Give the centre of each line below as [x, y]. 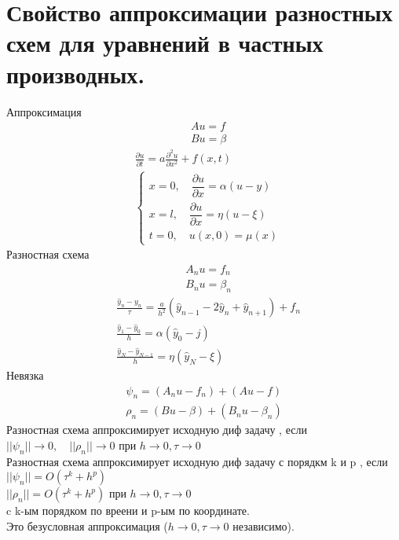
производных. [76, 73]
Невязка [25, 375]
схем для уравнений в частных [165, 43]
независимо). [264, 526]
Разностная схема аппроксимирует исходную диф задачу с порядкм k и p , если [197, 461]
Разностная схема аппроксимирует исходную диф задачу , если [157, 430]
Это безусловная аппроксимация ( [87, 526]
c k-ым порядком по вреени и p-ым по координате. [128, 511]
